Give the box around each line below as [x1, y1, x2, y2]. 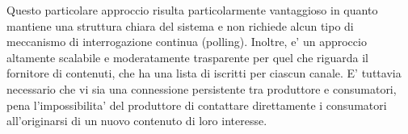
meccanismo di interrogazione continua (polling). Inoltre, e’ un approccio [6, 33, 367, 50]
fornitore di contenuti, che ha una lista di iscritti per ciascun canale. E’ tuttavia [6, 65, 402, 82]
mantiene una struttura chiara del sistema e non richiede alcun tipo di [6, 17, 354, 34]
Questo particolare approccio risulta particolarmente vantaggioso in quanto [6, 2, 378, 18]
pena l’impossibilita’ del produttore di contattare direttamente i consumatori [6, 96, 387, 113]
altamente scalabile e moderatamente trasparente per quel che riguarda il [6, 48, 368, 65]
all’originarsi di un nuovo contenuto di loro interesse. [6, 112, 267, 129]
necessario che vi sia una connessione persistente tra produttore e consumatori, [6, 80, 397, 97]
